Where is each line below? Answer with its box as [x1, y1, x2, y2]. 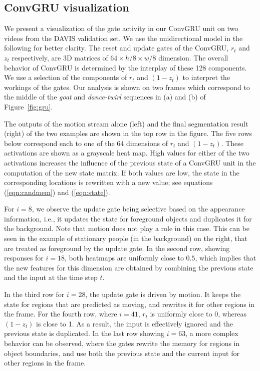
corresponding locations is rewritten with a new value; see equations [4, 177, 213, 187]
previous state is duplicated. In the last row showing [4, 328, 165, 338]
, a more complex [185, 328, 238, 338]
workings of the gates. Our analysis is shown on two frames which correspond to [4, 81, 250, 92]
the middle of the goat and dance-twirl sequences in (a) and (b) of [4, 91, 206, 102]
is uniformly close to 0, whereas [150, 308, 247, 319]
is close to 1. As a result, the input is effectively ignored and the [36, 318, 233, 328]
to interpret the [182, 72, 230, 82]
